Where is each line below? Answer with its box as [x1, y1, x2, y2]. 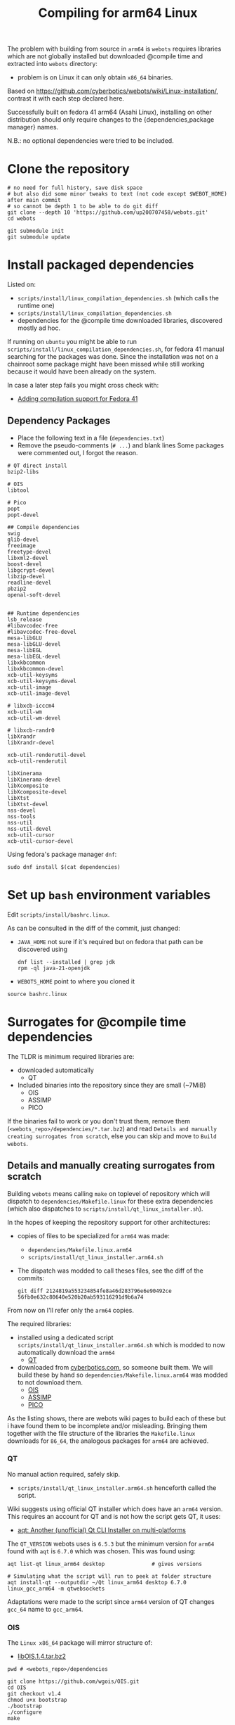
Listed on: [7, 280, 36, 289]
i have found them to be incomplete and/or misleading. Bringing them [7, 1421, 208, 1430]
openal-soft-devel [7, 591, 61, 599]
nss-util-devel [7, 825, 52, 832]
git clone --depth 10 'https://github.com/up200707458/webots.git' [7, 209, 209, 216]
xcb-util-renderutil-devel [7, 751, 86, 758]
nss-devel [7, 807, 36, 814]
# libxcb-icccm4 [7, 702, 55, 709]
